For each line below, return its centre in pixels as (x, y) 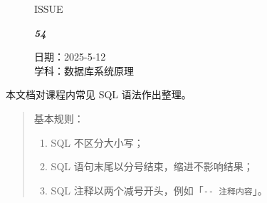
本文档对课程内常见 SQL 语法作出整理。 (99, 94)
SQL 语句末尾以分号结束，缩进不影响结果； (152, 166)
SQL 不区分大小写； (97, 142)
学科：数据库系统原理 (84, 70)
